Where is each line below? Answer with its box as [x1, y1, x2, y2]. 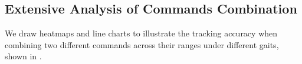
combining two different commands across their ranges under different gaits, [5, 38, 279, 50]
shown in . [5, 50, 42, 62]
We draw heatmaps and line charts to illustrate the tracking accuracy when [5, 27, 278, 39]
